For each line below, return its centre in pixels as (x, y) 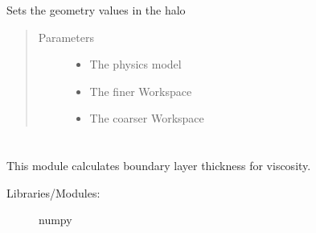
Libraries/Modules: (53, 192)
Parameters (66, 37)
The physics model (135, 64)
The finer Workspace (141, 91)
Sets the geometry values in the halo (96, 10)
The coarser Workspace (147, 118)
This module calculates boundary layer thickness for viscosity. (159, 166)
